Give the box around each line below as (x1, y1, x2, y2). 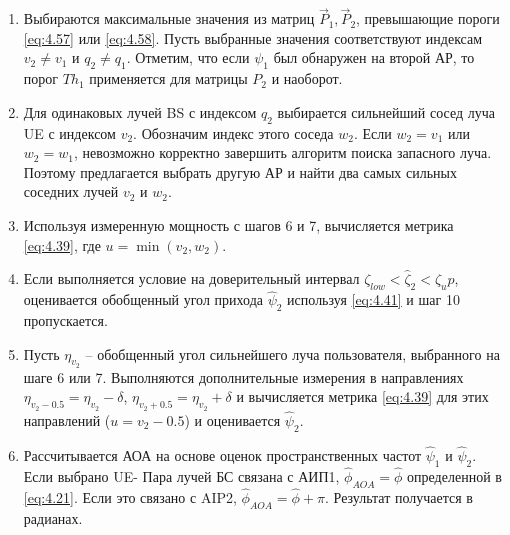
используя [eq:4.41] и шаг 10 (287, 289, 460, 310)
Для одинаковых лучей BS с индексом (23, 101, 257, 122)
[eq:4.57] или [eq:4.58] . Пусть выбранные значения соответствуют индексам (23, 27, 483, 48)
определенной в (407, 465, 502, 486)
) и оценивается (184, 409, 281, 430)
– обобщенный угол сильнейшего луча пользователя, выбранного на (85, 343, 500, 364)
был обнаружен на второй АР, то (273, 47, 475, 68)
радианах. (23, 507, 83, 528)
